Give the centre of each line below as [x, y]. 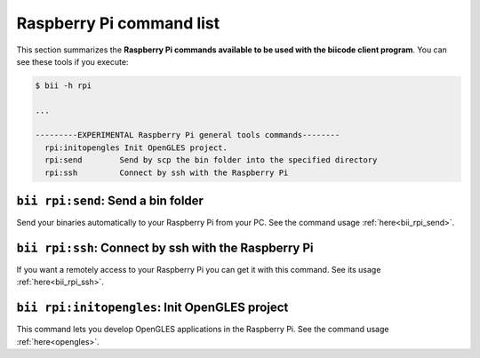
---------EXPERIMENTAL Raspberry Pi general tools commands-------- [188, 135]
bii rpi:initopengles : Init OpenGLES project [152, 308]
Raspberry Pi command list [118, 23]
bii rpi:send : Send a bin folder [110, 201]
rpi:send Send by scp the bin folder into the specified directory [211, 160]
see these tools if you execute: [72, 61]
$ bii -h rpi [64, 85]
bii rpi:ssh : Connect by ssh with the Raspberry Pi [165, 247]
